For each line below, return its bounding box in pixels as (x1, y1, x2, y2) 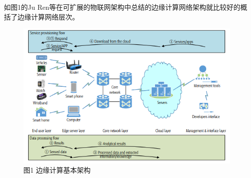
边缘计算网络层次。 (17, 11, 79, 21)
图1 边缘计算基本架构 (23, 165, 91, 175)
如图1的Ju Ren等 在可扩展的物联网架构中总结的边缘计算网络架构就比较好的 (4, 2, 240, 12)
